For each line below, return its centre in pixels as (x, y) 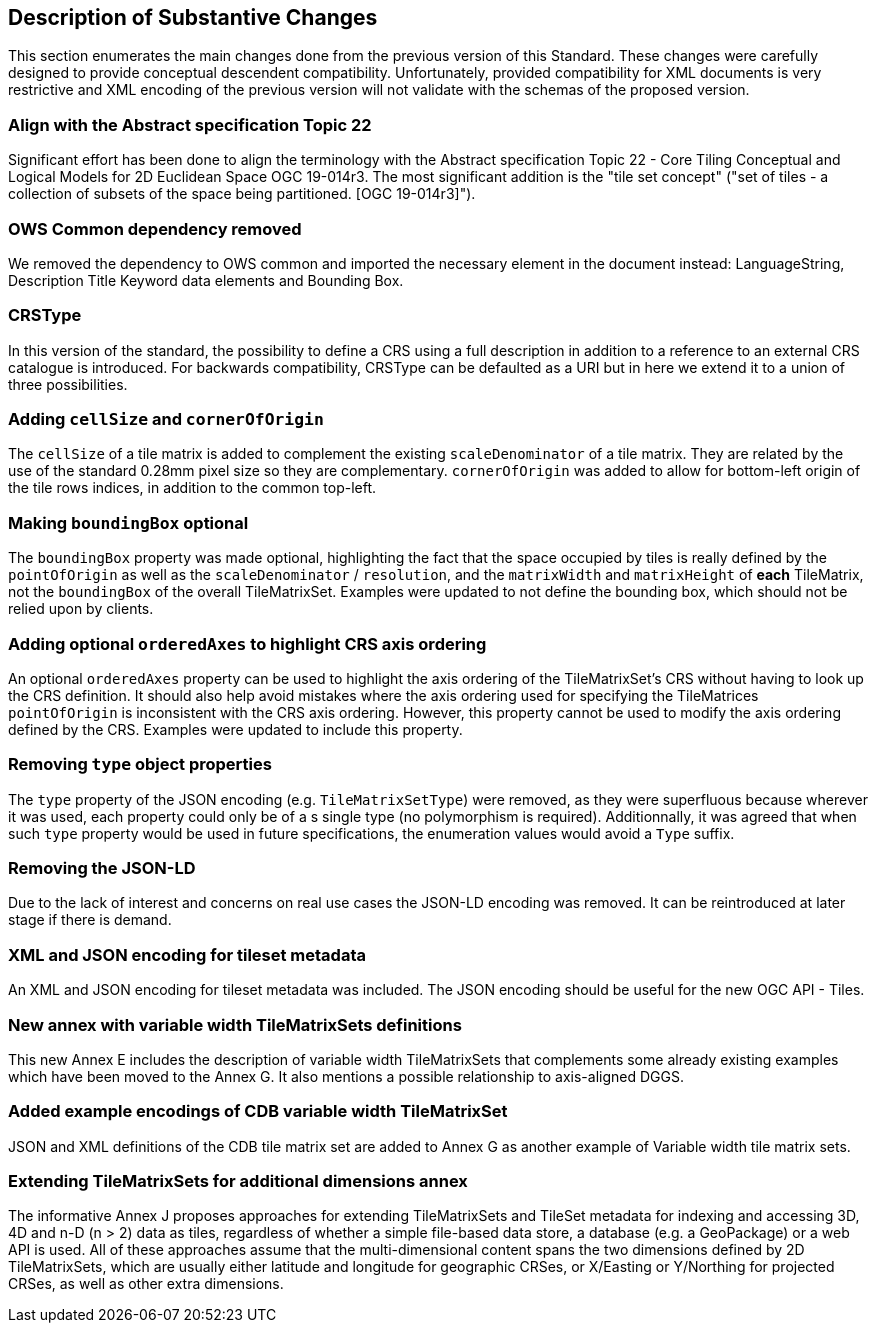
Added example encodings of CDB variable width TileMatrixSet (258, 1111)
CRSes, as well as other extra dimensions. (146, 1284)
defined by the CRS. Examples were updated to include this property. (235, 729)
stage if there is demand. (90, 920)
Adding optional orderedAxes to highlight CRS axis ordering (247, 643)
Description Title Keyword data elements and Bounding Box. (206, 280)
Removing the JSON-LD (102, 868)
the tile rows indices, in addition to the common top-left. (192, 488)
